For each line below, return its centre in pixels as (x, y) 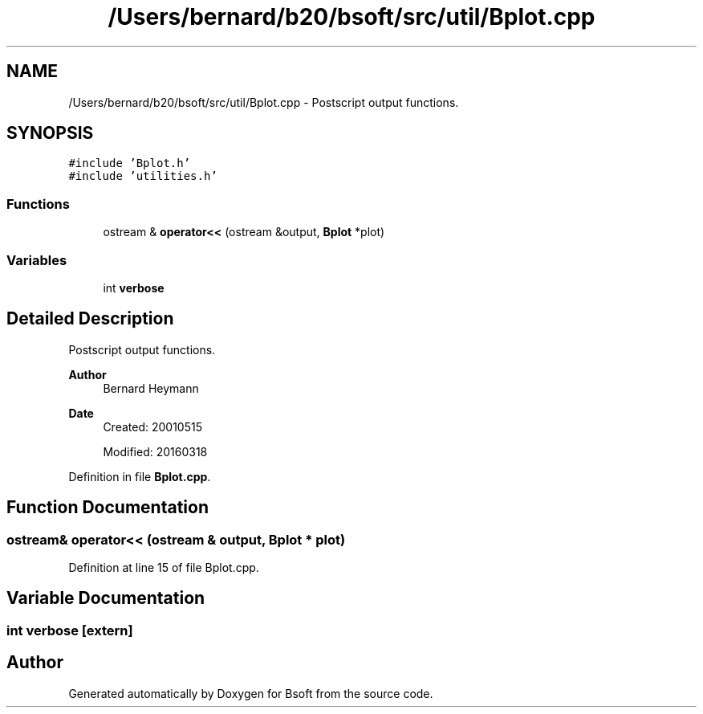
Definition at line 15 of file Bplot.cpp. (164, 567)
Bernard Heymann (151, 388)
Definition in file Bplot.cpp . (140, 476)
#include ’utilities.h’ (143, 176)
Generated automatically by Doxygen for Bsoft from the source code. (251, 693)
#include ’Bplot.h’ (130, 163)
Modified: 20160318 (155, 451)
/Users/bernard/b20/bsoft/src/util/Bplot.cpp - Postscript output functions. (264, 102)
